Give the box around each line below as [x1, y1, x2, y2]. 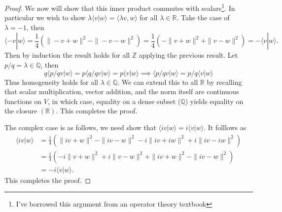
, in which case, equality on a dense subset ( [48, 96, 181, 106]
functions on [4, 96, 42, 106]
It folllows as [208, 122, 247, 132]
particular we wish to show [4, 12, 86, 23]
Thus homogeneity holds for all [4, 76, 98, 87]
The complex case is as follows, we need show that [4, 122, 156, 132]
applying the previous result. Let [139, 50, 238, 60]
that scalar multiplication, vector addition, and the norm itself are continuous [4, 86, 239, 97]
